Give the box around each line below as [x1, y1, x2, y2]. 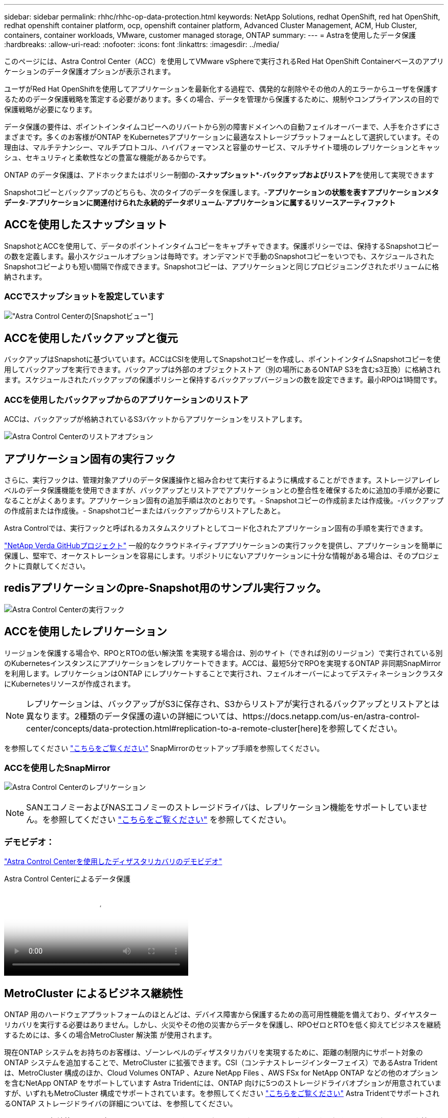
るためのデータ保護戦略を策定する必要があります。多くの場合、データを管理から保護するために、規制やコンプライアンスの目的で [4, 95, 439, 103]
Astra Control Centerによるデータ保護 [4, 874, 131, 884]
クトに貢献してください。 [4, 562, 90, 571]
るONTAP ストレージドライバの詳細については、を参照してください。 [4, 1099, 237, 1108]
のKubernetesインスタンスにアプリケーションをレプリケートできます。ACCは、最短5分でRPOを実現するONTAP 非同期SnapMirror [4, 658, 441, 668]
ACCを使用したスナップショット [4, 218, 167, 231]
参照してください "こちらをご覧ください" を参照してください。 [51, 814, 292, 825]
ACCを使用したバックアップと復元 [4, 332, 178, 345]
